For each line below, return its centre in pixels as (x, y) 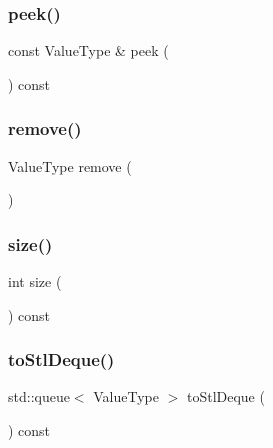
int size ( (35, 281)
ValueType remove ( (70, 165)
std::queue (39, 396)
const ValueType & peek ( (88, 50)
